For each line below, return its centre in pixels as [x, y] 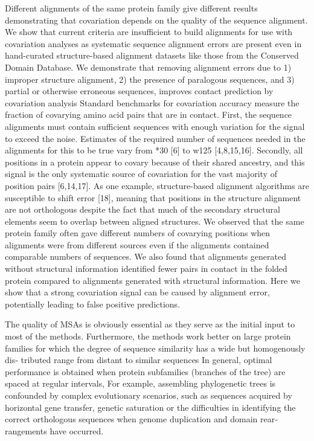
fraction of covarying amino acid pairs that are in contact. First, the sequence [149, 114]
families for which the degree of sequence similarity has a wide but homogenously [155, 348]
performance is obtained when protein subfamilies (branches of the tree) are [145, 371]
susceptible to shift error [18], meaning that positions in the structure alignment [153, 197]
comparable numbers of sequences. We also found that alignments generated [146, 256]
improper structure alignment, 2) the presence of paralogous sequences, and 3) [150, 79]
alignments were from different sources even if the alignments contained [137, 244]
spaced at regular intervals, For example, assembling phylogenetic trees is [140, 383]
